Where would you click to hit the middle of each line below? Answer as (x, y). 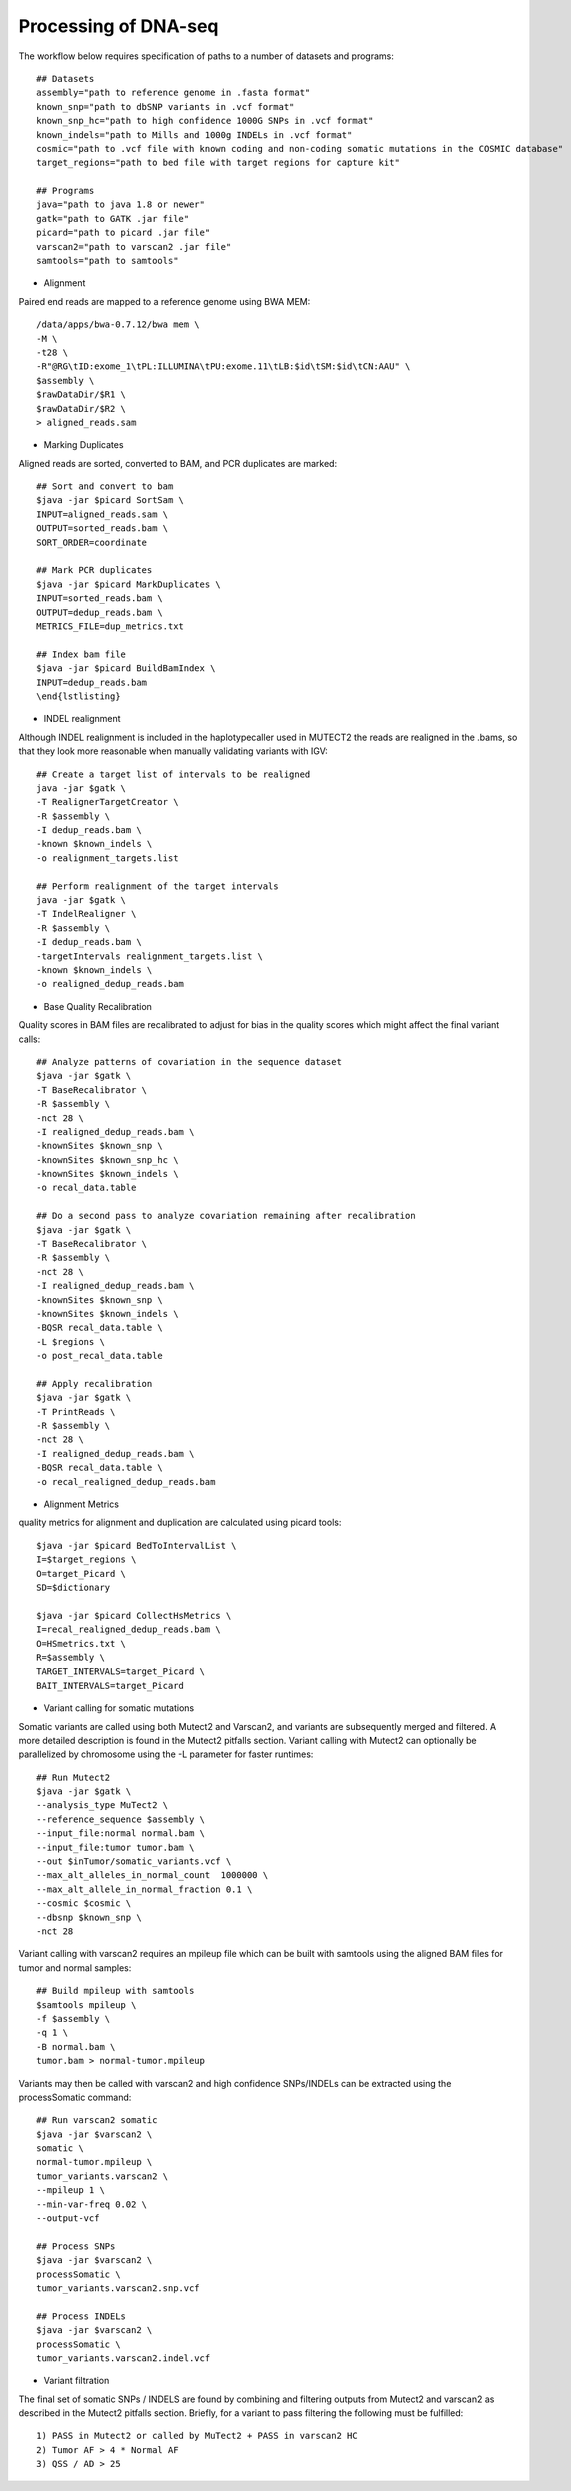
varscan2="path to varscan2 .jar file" (134, 246)
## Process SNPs (76, 2246)
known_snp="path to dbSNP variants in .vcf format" (165, 106)
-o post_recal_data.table (100, 1356)
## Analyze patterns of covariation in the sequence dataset (189, 1061)
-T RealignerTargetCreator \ (107, 802)
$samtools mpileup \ (86, 2004)
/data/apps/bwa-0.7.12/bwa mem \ (118, 324)
